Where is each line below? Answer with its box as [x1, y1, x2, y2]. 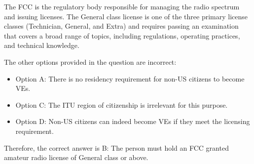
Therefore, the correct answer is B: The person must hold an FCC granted [4, 142, 229, 153]
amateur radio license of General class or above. [4, 152, 148, 163]
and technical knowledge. [4, 40, 79, 50]
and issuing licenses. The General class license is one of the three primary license [4, 11, 248, 21]
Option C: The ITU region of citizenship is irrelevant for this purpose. [15, 99, 228, 110]
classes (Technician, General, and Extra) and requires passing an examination [4, 21, 239, 31]
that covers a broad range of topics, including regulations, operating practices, [4, 30, 240, 41]
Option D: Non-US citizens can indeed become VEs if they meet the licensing [15, 116, 250, 126]
